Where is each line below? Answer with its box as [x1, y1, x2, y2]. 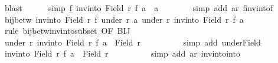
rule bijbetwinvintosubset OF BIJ [4, 24, 130, 37]
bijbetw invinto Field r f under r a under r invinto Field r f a [4, 13, 244, 25]
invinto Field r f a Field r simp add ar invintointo [4, 47, 240, 60]
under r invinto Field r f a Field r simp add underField [4, 36, 261, 48]
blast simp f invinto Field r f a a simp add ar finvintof [4, 2, 273, 13]
